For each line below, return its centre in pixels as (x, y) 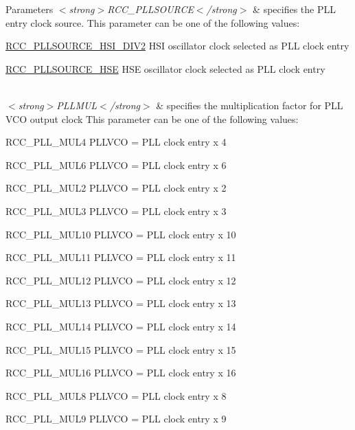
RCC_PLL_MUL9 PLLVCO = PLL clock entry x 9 (116, 419)
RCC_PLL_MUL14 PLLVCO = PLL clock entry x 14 (121, 326)
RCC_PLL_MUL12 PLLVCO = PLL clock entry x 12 (121, 280)
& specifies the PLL (294, 9)
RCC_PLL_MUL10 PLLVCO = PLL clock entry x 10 (121, 234)
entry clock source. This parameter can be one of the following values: (153, 22)
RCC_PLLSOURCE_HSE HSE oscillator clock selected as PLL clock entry (165, 68)
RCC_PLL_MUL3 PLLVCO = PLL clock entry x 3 (116, 211)
